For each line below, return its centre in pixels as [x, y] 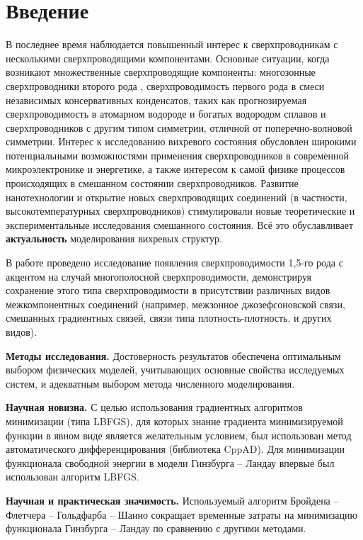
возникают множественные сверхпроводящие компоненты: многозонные [161, 72]
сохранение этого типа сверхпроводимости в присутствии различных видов [168, 290]
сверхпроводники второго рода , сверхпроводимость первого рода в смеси [165, 85]
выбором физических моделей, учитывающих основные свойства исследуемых [175, 370]
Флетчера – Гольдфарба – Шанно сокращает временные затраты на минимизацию [181, 514]
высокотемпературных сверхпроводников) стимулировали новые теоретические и [180, 211]
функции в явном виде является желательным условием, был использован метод [179, 435]
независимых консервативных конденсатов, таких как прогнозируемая [156, 100]
